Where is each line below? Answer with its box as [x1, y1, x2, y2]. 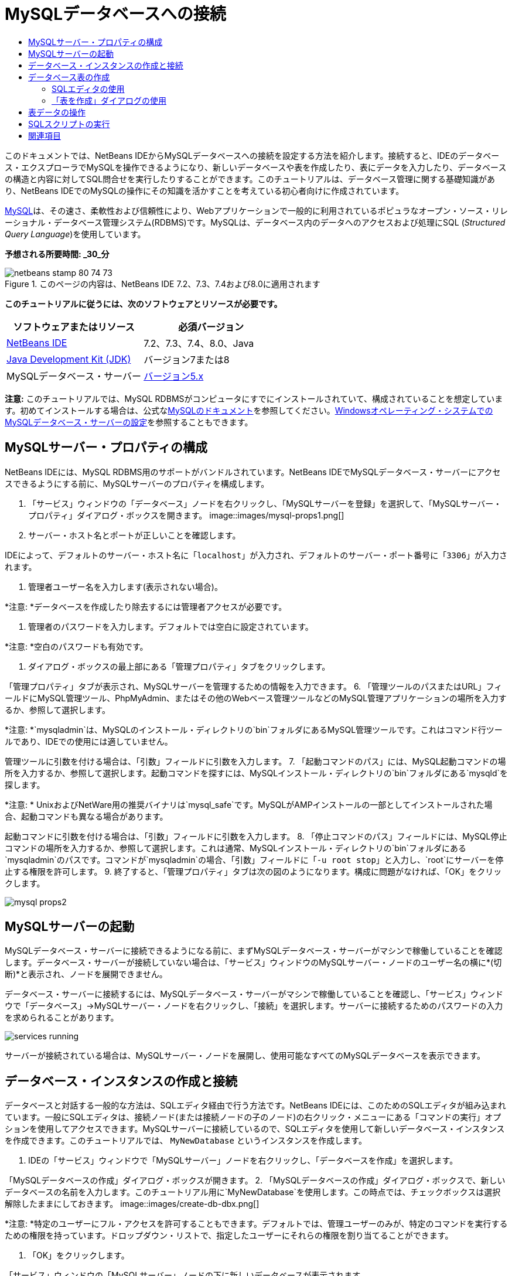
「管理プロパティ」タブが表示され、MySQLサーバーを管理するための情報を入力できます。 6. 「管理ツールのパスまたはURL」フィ [5, 681, 503, 691]
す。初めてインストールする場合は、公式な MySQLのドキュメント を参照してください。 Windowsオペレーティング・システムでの [5, 405, 493, 415]
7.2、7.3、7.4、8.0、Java [144, 337, 254, 349]
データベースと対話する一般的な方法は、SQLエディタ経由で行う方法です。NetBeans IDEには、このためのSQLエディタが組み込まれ [5, 1100, 506, 1111]
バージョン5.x [144, 370, 204, 382]
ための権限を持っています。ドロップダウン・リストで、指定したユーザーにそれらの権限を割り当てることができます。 [5, 1230, 453, 1241]
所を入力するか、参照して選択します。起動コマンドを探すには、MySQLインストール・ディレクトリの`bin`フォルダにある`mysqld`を [5, 767, 508, 778]
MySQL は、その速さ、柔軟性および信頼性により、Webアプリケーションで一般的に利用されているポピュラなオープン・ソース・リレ [5, 205, 508, 216]
